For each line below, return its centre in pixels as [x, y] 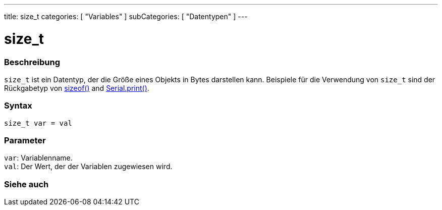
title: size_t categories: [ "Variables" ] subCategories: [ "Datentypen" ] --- [126, 16]
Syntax [18, 106]
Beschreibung [32, 62]
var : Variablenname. [38, 158]
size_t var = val [38, 123]
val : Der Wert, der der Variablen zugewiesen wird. [88, 167]
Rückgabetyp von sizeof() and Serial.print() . [77, 88]
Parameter [25, 140]
